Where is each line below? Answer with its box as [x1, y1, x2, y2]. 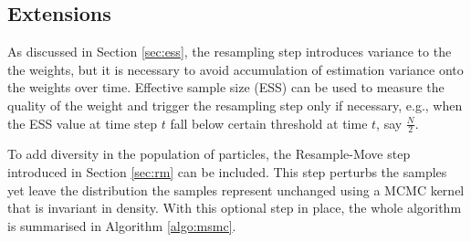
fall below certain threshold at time [170, 113, 368, 132]
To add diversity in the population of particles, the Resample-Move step [7, 144, 411, 163]
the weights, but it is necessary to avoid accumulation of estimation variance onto [7, 59, 464, 79]
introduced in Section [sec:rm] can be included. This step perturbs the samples [7, 163, 447, 181]
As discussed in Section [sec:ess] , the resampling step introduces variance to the [7, 42, 452, 61]
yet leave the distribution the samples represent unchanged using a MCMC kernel [7, 180, 465, 199]
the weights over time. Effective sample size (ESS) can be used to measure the [7, 78, 445, 97]
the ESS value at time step [7, 113, 157, 132]
